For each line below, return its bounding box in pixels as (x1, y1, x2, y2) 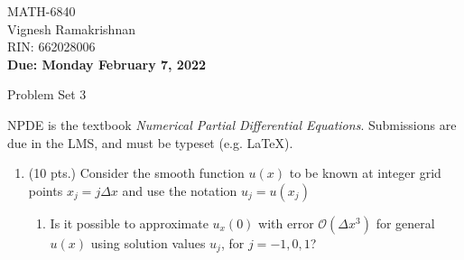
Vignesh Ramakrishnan (7, 19, 135, 38)
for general (376, 213, 435, 232)
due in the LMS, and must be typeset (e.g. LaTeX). (7, 133, 293, 152)
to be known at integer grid (289, 163, 441, 182)
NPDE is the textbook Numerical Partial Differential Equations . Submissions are (7, 115, 457, 134)
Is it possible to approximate (50, 213, 209, 232)
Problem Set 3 (7, 85, 87, 104)
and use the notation (122, 181, 237, 200)
